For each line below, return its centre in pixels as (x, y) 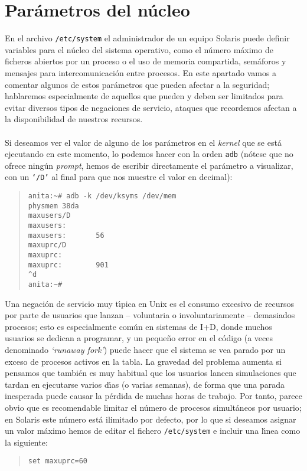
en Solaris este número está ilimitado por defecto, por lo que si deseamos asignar (151, 419)
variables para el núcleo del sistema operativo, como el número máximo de (139, 49)
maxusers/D (49, 216)
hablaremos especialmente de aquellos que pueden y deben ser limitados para (144, 96)
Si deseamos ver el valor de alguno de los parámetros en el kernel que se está (143, 142)
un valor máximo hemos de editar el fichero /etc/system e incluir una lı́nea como (153, 431)
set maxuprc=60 (58, 461)
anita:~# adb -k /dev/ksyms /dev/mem (102, 196)
